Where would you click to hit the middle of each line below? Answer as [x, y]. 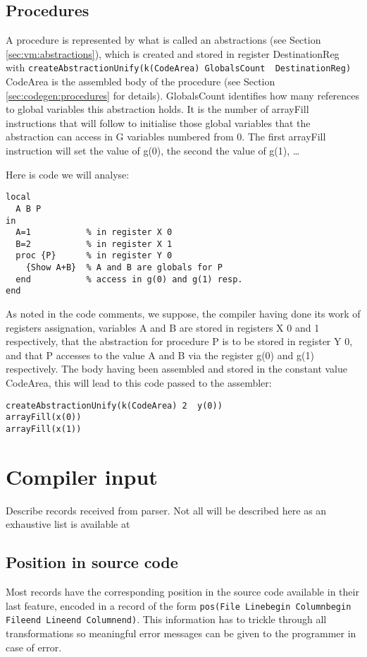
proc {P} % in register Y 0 [94, 256]
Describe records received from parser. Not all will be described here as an [166, 510]
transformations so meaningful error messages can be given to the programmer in [181, 633]
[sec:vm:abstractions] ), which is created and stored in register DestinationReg [173, 53]
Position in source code [92, 562]
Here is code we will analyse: [68, 174]
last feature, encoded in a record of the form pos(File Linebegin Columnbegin [179, 605]
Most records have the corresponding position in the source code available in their [182, 592]
